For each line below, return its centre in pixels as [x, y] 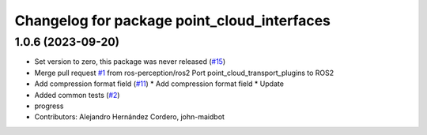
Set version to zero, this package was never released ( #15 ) [130, 62]
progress [49, 106]
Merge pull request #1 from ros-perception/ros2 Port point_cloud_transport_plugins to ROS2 [184, 73]
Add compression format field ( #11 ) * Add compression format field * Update [159, 84]
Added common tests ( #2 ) [77, 95]
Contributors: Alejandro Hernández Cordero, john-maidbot [130, 117]
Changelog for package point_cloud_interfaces [173, 21]
